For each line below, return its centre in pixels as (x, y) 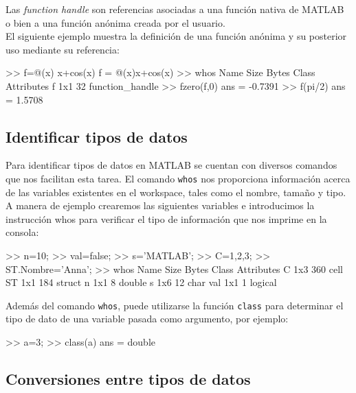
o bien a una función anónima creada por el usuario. (115, 22)
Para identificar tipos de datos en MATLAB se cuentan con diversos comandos (171, 165)
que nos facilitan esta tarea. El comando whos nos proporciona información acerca (178, 178)
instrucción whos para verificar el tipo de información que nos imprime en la (166, 218)
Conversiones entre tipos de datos (128, 379)
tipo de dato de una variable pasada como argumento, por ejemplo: (147, 319)
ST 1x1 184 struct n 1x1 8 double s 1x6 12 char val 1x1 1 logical (141, 282)
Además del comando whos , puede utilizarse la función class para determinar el (175, 305)
